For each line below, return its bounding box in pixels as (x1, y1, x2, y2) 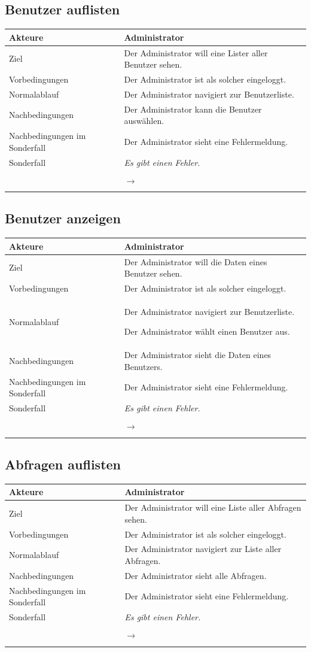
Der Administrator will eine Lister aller (124, 46, 268, 59)
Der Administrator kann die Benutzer (124, 102, 262, 115)
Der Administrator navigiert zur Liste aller (124, 542, 282, 555)
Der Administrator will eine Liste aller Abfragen (124, 501, 301, 514)
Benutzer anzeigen (5, 209, 121, 228)
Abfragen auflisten (5, 454, 121, 473)
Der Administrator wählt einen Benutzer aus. (124, 325, 290, 338)
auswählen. (124, 114, 164, 127)
